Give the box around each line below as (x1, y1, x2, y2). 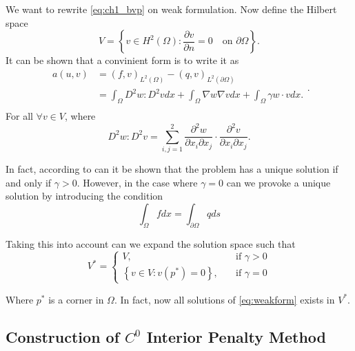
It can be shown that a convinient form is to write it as (6, 53, 239, 67)
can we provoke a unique (226, 175, 331, 189)
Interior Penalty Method (146, 326, 326, 347)
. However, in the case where (77, 175, 198, 189)
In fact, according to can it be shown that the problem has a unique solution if (6, 161, 338, 175)
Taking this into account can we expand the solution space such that (6, 236, 296, 251)
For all (6, 109, 33, 123)
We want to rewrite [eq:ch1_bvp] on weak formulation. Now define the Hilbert (6, 2, 337, 16)
